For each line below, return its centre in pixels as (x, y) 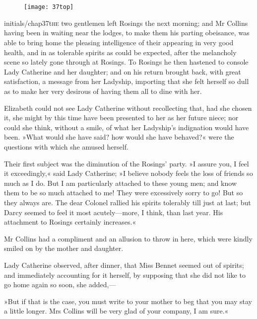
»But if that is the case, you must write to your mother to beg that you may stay (128, 301)
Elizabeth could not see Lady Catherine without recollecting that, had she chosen (128, 108)
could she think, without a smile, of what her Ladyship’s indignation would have (127, 127)
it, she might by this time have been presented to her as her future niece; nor (121, 118)
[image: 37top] (49, 7)
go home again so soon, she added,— (60, 284)
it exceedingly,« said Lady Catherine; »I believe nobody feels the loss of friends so (128, 173)
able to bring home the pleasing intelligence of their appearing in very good (119, 42)
